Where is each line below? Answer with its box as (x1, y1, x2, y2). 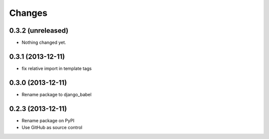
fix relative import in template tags (21, 65, 92, 71)
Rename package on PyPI (21, 117, 75, 124)
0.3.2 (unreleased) (9, 26, 69, 35)
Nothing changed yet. (21, 40, 67, 46)
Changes (9, 7, 47, 18)
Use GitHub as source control (21, 125, 82, 131)
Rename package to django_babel (21, 91, 92, 97)
